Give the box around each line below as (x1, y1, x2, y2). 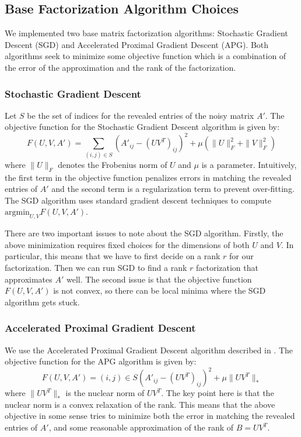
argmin (5, 208, 30, 217)
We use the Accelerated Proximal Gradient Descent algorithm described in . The (5, 343, 293, 356)
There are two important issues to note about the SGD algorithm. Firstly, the (5, 227, 283, 239)
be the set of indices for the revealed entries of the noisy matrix (27, 109, 254, 121)
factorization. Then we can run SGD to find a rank (5, 261, 187, 273)
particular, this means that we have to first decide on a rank (5, 250, 220, 262)
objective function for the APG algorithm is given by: (5, 355, 197, 367)
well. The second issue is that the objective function (66, 273, 252, 285)
